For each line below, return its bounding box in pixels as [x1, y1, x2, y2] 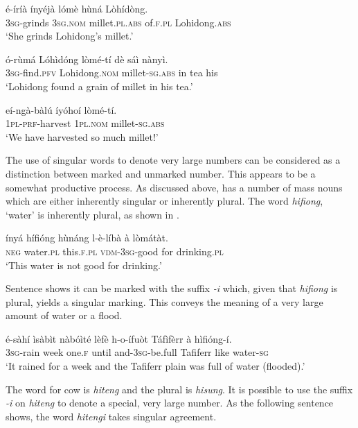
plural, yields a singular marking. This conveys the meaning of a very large [6, 294, 323, 309]
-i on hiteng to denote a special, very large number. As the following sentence [6, 395, 334, 410]
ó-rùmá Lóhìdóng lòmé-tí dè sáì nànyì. [6, 51, 168, 66]
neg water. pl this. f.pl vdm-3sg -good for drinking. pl [6, 243, 224, 258]
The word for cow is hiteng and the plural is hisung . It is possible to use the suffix [6, 382, 353, 396]
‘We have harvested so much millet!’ [6, 129, 159, 144]
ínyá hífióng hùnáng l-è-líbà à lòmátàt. [6, 230, 168, 245]
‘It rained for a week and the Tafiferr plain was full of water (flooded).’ [6, 359, 305, 373]
